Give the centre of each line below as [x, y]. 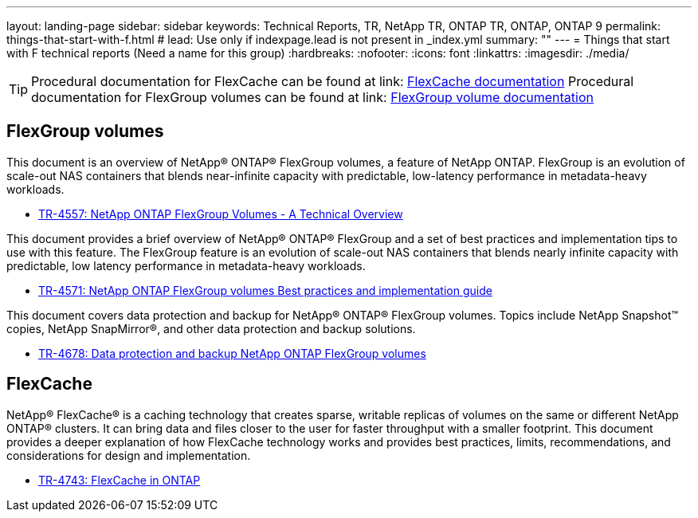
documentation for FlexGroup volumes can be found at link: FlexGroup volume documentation [312, 97]
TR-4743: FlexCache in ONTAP [120, 480]
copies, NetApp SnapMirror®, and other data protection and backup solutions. [211, 328]
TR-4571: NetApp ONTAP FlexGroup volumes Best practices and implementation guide [265, 290]
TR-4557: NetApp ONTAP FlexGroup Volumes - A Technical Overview [221, 214]
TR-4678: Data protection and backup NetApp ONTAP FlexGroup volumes [232, 353]
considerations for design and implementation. [129, 455]
